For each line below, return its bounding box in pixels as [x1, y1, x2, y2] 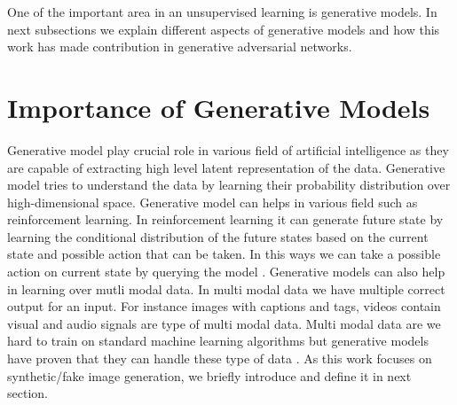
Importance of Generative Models [7, 89, 430, 125]
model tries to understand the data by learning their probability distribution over [7, 175, 451, 194]
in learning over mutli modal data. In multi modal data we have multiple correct [7, 279, 445, 298]
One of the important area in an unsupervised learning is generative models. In [7, 3, 437, 20]
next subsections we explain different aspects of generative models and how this [7, 19, 440, 38]
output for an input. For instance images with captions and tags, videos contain [7, 297, 441, 315]
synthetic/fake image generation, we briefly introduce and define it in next [7, 366, 412, 385]
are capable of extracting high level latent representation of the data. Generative [7, 158, 445, 176]
